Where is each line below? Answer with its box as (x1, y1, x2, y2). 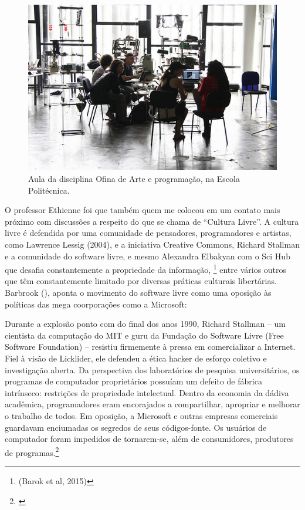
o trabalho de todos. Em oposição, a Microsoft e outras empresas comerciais (5, 409, 278, 421)
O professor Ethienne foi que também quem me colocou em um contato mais (5, 204, 280, 216)
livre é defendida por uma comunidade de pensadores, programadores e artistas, (5, 227, 292, 239)
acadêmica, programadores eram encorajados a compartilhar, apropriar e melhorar (5, 398, 300, 410)
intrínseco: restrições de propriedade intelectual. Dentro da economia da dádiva (5, 386, 289, 398)
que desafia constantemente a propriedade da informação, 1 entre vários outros (5, 262, 287, 275)
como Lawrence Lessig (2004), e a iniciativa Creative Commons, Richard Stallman (5, 238, 300, 250)
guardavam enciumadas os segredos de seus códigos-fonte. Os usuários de (5, 421, 267, 433)
